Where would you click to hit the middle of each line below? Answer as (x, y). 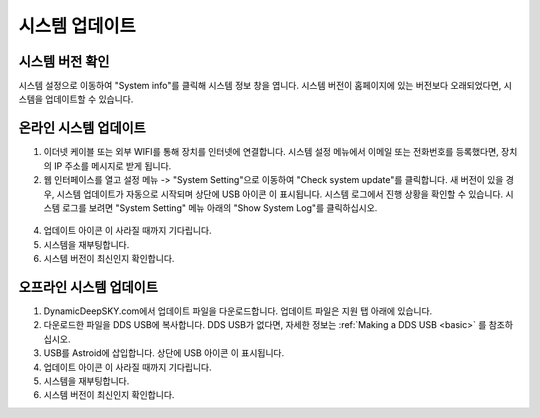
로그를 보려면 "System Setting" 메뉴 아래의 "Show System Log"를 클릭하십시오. (219, 207)
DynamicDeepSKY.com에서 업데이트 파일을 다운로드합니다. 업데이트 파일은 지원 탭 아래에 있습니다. (238, 311)
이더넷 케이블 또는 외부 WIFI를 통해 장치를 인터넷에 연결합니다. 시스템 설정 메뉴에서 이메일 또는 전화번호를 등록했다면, (271, 152)
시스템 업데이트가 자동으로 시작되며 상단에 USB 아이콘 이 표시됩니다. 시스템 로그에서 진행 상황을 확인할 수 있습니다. (280, 194)
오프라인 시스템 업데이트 (88, 286)
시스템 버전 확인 (64, 61)
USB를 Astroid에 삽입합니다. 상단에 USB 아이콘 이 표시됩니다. (164, 353)
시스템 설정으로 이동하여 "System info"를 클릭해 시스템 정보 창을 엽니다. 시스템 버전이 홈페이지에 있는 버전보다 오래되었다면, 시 (265, 86)
